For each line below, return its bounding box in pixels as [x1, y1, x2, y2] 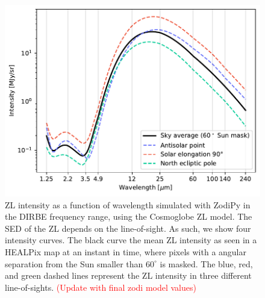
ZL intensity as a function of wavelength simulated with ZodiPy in [5, 198, 251, 211]
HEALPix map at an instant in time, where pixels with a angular [5, 245, 247, 258]
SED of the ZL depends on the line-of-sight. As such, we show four [5, 222, 251, 234]
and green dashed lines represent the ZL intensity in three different [5, 269, 252, 282]
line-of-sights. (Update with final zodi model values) [5, 281, 196, 293]
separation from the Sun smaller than [5, 257, 143, 270]
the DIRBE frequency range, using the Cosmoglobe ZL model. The [5, 210, 252, 223]
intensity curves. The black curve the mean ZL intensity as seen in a [5, 234, 257, 246]
